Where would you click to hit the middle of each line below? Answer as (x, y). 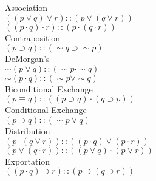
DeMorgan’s (27, 59)
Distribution (28, 130)
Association (26, 7)
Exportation (28, 161)
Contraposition (33, 37)
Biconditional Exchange (49, 88)
